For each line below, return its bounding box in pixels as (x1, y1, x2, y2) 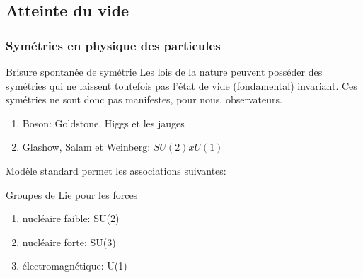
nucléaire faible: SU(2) (22, 211, 120, 226)
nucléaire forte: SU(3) (22, 234, 116, 249)
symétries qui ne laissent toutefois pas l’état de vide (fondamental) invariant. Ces (6, 78, 357, 93)
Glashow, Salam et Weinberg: (22, 139, 151, 154)
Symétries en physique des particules (6, 36, 221, 54)
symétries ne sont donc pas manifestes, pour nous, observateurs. (6, 92, 282, 107)
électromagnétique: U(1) (22, 258, 127, 273)
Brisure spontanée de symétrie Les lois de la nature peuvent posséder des (6, 64, 323, 79)
